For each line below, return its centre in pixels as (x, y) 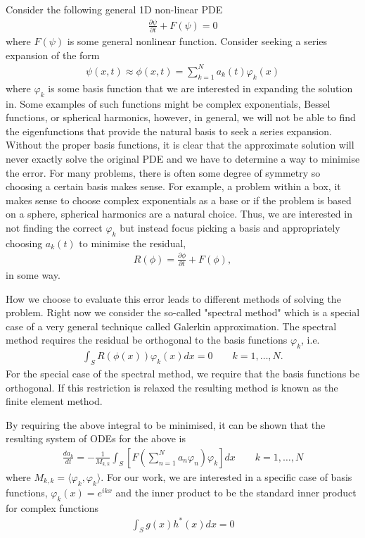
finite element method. (54, 401)
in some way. (33, 274)
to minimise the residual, (133, 243)
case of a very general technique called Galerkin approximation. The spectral (171, 326)
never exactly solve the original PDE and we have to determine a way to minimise (183, 158)
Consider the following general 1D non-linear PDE (114, 9)
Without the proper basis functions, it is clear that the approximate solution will (180, 145)
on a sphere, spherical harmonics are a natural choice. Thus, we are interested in (179, 214)
